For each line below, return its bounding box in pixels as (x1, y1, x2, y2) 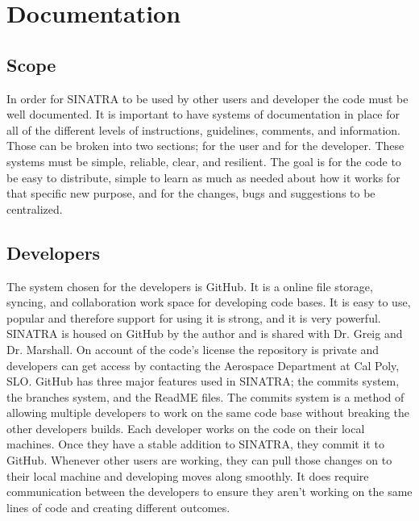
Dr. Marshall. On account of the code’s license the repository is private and (6, 340, 379, 357)
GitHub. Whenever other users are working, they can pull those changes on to (6, 452, 392, 469)
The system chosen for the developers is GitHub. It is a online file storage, (6, 277, 373, 294)
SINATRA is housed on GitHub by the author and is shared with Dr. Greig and (6, 325, 403, 342)
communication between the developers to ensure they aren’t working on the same (6, 483, 413, 500)
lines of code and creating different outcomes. (6, 498, 230, 515)
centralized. (6, 200, 63, 217)
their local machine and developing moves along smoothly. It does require (6, 467, 369, 484)
